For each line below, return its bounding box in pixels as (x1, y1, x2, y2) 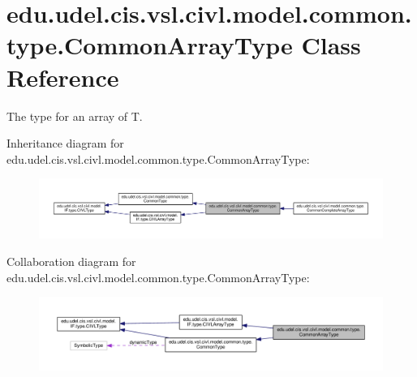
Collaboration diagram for (6, 252, 136, 269)
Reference (6, 60, 119, 93)
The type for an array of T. (6, 107, 143, 124)
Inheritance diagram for (6, 135, 124, 152)
